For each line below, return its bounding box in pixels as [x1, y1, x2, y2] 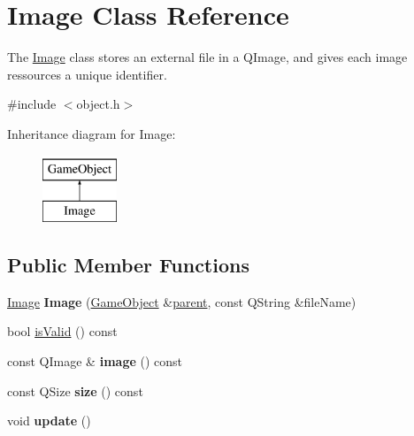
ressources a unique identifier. [7, 65, 167, 83]
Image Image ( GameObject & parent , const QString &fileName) [7, 292, 356, 310]
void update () [7, 411, 91, 430]
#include [7, 95, 57, 113]
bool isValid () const [7, 322, 118, 340]
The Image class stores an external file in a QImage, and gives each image [7, 48, 408, 66]
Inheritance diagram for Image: [7, 124, 176, 142]
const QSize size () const [7, 381, 143, 400]
